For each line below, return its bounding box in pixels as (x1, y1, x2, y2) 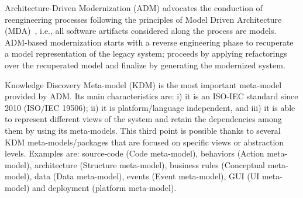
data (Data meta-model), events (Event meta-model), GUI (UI (34, 170, 260, 182)
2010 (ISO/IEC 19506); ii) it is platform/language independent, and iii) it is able (5, 101, 295, 113)
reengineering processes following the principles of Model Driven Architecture (5, 13, 282, 25)
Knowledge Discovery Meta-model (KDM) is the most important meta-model (5, 78, 282, 91)
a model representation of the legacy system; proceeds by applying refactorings (5, 47, 287, 60)
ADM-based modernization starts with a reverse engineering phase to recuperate (5, 36, 294, 48)
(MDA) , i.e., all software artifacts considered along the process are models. (5, 25, 277, 37)
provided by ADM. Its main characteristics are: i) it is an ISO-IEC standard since (5, 90, 298, 102)
